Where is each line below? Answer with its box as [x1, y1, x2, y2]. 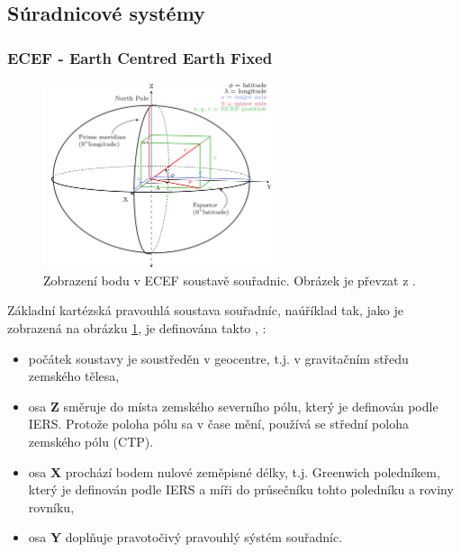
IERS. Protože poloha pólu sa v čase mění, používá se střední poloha [28, 414, 409, 433]
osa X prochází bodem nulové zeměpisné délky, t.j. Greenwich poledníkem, [28, 462, 440, 481]
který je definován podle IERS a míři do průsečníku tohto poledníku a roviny [28, 480, 454, 499]
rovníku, [28, 497, 75, 516]
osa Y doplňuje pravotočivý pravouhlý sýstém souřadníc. [28, 528, 343, 547]
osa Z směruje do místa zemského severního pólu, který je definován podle [28, 396, 438, 415]
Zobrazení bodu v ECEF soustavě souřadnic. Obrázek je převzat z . [43, 270, 416, 289]
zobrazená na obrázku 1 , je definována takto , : [7, 318, 267, 337]
